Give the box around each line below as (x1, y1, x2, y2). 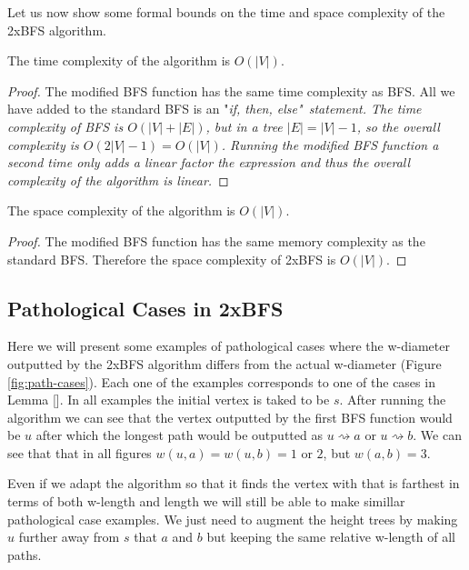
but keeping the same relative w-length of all (206, 527, 455, 546)
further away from (18, 527, 120, 546)
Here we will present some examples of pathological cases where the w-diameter (7, 336, 450, 355)
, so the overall (356, 116, 440, 135)
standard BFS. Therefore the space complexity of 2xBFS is (7, 249, 336, 268)
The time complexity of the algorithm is (7, 51, 231, 70)
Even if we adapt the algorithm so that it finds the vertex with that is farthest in (7, 474, 460, 493)
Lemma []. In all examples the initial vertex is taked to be (7, 390, 330, 409)
